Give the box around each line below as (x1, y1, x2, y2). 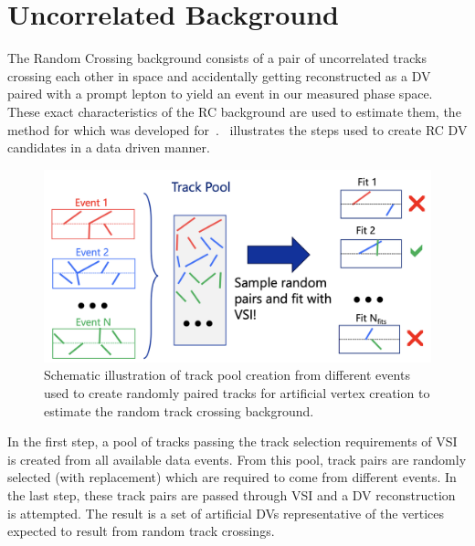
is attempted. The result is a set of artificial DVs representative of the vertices (7, 503, 445, 522)
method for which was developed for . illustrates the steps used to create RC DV (7, 120, 468, 139)
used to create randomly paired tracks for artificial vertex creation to (44, 383, 430, 403)
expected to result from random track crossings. (7, 521, 275, 541)
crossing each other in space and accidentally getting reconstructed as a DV (7, 66, 431, 85)
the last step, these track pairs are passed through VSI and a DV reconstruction (7, 486, 456, 505)
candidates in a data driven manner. (7, 138, 210, 157)
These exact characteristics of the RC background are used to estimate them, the (7, 101, 461, 121)
